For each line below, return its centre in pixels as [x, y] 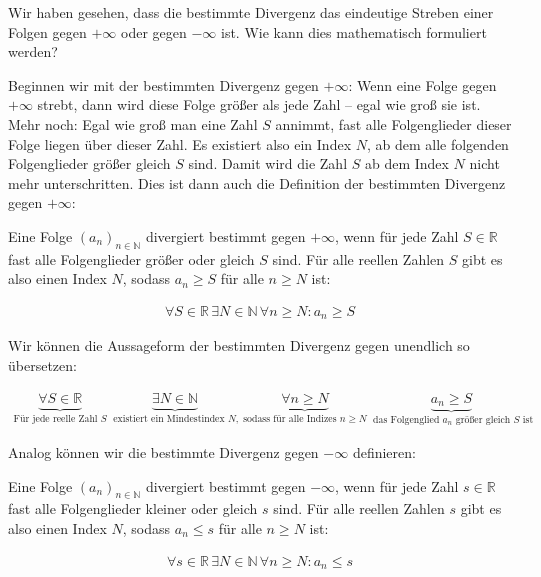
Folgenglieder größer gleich [89, 163]
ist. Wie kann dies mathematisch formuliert [353, 31]
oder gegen [153, 31]
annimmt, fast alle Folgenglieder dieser [393, 123]
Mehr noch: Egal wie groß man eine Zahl [133, 123]
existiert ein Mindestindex [169, 418]
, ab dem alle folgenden [437, 143]
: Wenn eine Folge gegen [422, 84]
